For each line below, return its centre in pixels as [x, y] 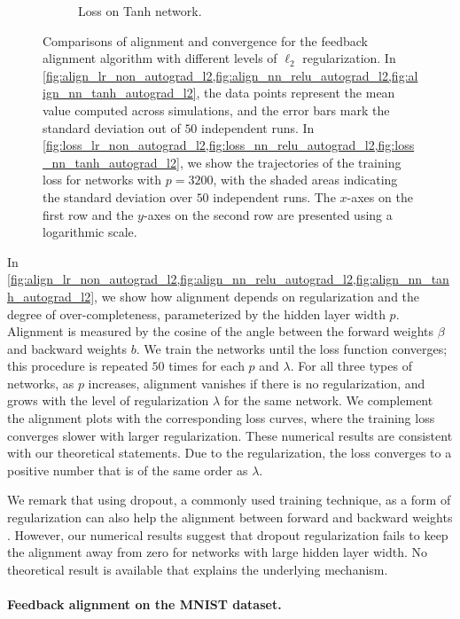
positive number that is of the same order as [128, 470]
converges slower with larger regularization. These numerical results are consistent [230, 435]
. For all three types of [351, 366]
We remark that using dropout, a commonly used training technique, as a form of [229, 500]
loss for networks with [102, 180]
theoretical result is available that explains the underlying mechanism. [198, 569]
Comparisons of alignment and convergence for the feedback [205, 40]
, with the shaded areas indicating [305, 180]
